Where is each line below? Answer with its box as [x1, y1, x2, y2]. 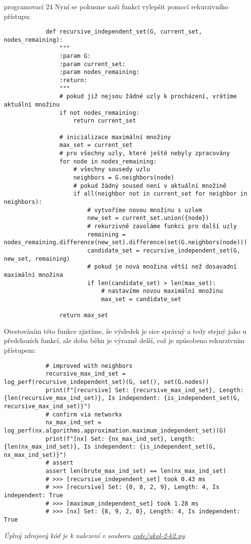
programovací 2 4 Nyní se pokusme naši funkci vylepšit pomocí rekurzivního [4, 1, 229, 11]
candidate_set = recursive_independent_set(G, [87, 247, 240, 254]
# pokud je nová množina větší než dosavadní [87, 263, 237, 271]
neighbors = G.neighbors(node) [73, 174, 174, 181]
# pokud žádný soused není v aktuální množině [73, 182, 227, 189]
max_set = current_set [59, 142, 133, 149]
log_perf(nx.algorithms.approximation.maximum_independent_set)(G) [4, 427, 227, 434]
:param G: [59, 53, 91, 60]
